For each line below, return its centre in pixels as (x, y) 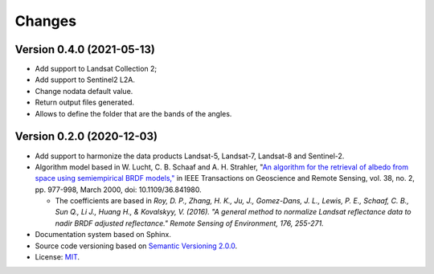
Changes (45, 21)
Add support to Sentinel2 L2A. (85, 80)
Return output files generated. (85, 102)
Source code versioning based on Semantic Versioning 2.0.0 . (136, 246)
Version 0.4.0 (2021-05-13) (85, 49)
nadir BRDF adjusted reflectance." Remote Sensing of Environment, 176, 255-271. (190, 223)
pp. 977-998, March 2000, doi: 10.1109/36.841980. (118, 190)
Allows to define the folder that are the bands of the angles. (133, 113)
